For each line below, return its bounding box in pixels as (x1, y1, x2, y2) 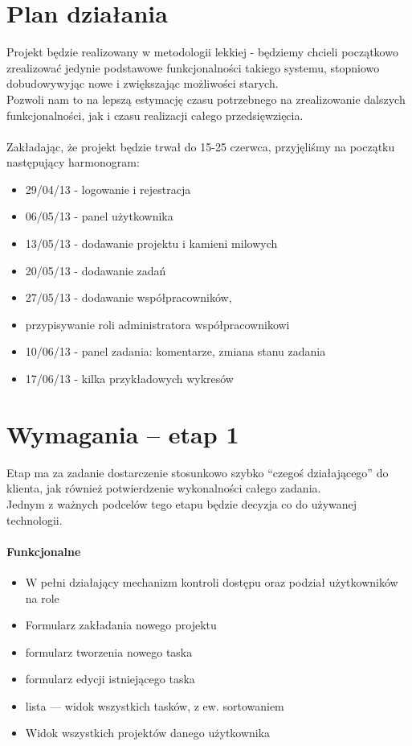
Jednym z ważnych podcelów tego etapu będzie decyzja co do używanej (6, 495, 357, 512)
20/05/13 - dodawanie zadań (25, 262, 166, 278)
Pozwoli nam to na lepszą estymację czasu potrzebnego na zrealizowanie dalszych (6, 90, 406, 107)
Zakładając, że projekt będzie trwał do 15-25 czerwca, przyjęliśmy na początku (6, 138, 395, 155)
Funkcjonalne (6, 542, 81, 559)
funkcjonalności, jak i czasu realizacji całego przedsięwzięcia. (6, 106, 304, 123)
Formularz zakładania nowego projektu (25, 616, 217, 633)
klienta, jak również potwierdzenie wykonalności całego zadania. (6, 480, 321, 497)
